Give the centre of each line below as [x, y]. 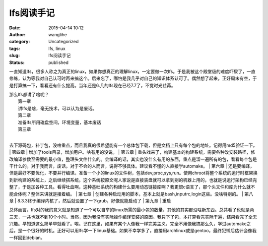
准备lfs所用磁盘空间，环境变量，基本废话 [60, 122]
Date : [15, 28]
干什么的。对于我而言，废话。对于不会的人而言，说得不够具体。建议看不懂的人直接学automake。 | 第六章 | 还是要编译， [132, 166]
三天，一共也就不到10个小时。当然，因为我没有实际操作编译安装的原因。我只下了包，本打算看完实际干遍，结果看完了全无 [133, 217]
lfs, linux [57, 48]
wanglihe [58, 34]
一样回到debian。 [27, 238]
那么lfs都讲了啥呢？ [29, 95]
